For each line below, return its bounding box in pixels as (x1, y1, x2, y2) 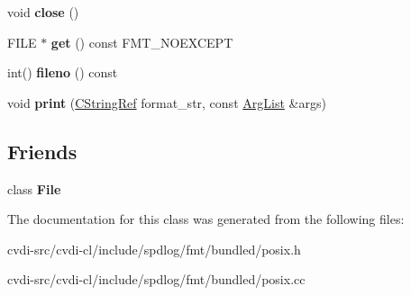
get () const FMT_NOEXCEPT (50, 32, 233, 51)
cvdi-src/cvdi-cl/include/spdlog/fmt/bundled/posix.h (7, 239, 301, 258)
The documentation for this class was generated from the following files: (7, 210, 405, 228)
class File (7, 179, 61, 198)
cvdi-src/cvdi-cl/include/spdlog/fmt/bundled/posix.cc (7, 270, 306, 289)
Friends (7, 137, 78, 165)
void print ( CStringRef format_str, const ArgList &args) (7, 93, 326, 112)
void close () (7, 3, 79, 21)
